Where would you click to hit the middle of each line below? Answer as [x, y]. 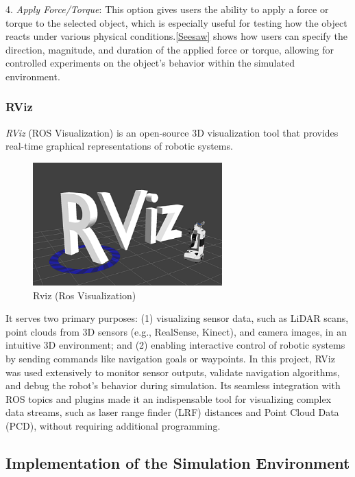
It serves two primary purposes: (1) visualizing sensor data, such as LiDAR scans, [177, 318]
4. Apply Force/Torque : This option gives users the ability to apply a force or [167, 9]
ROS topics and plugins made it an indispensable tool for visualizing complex [169, 398]
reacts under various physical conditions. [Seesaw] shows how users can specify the [177, 36]
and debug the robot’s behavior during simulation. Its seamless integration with [173, 385]
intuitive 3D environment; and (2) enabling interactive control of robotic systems [175, 345]
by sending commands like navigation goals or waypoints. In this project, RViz [170, 359]
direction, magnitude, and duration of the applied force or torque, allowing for [170, 49]
